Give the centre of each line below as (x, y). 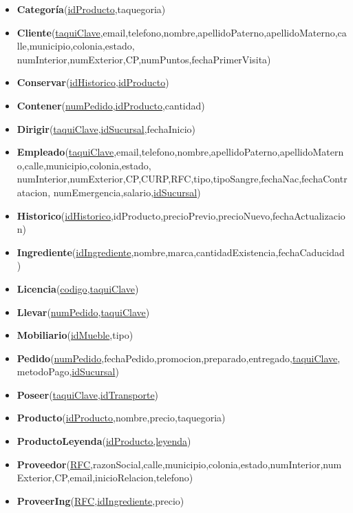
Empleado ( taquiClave (65, 152)
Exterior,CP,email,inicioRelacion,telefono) (105, 478)
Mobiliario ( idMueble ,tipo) (75, 335)
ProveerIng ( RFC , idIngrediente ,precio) (100, 500)
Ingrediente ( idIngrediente (74, 252)
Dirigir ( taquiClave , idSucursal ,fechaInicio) (106, 128)
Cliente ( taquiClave (58, 32)
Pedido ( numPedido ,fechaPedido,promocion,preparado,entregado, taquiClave (177, 358)
